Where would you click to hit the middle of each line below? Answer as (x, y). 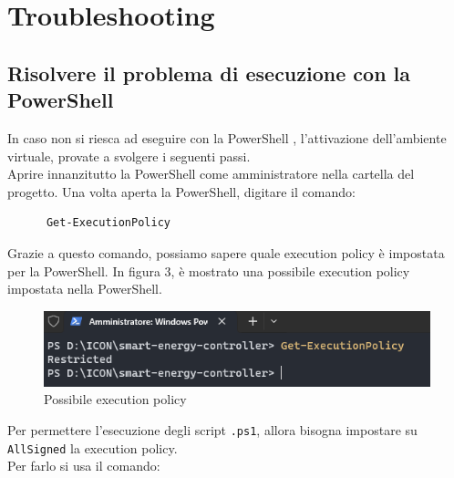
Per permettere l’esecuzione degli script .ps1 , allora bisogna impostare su (212, 429)
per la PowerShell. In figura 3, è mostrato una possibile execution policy (209, 270)
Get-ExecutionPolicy (108, 223)
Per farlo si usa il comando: (84, 466)
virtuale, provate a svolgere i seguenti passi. (129, 156)
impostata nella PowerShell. (85, 289)
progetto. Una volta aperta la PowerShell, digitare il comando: (181, 191)
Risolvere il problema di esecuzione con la (209, 73)
